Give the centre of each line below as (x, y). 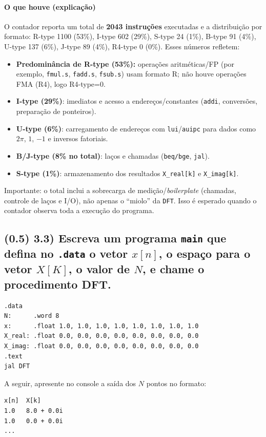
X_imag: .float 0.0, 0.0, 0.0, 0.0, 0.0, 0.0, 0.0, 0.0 (101, 346)
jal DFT (17, 366)
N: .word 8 (32, 316)
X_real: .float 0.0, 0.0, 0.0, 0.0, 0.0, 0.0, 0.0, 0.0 (101, 336)
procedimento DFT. (58, 284)
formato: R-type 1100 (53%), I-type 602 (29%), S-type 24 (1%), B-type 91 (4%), (130, 36)
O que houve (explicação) (50, 6)
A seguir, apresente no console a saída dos (70, 383)
